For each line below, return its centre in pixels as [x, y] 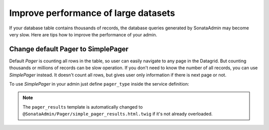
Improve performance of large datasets [92, 13]
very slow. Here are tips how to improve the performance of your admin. [83, 34]
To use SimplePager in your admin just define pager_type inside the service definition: [99, 84]
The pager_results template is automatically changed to [83, 107]
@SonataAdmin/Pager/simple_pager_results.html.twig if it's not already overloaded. [118, 114]
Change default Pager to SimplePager [69, 49]
